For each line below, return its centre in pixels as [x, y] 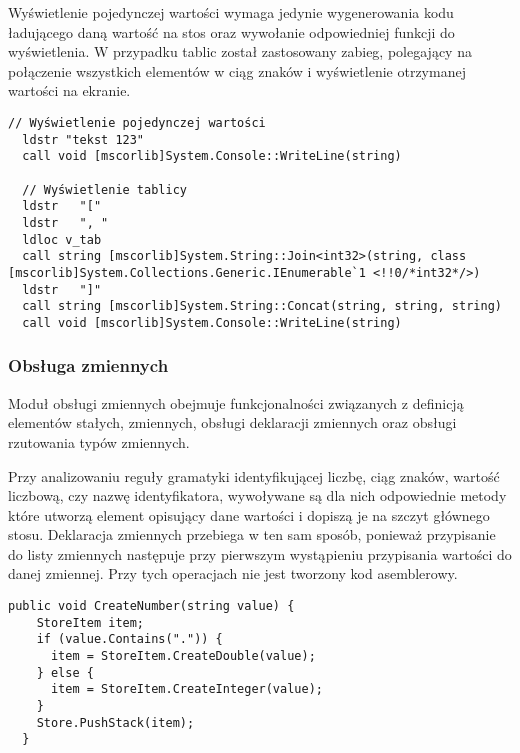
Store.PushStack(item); [115, 722]
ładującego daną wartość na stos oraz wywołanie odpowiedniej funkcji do [231, 31]
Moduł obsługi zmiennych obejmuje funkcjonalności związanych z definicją [236, 402]
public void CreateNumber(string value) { [151, 606]
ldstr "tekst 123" [83, 139]
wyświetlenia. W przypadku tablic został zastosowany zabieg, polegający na [240, 51]
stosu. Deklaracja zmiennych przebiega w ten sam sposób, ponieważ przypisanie [252, 534]
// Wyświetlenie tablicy [104, 189]
